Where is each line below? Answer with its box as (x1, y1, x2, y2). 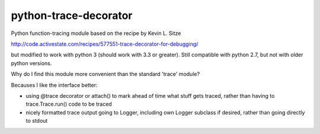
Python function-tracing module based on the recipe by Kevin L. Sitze (11, 30, 181, 37)
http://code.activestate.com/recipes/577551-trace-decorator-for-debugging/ (11, 40, 199, 47)
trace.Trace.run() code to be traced (25, 101, 112, 108)
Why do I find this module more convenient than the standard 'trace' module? (11, 71, 200, 78)
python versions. (11, 59, 52, 66)
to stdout (25, 117, 48, 125)
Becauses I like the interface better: (11, 81, 98, 88)
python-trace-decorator (11, 9, 133, 22)
